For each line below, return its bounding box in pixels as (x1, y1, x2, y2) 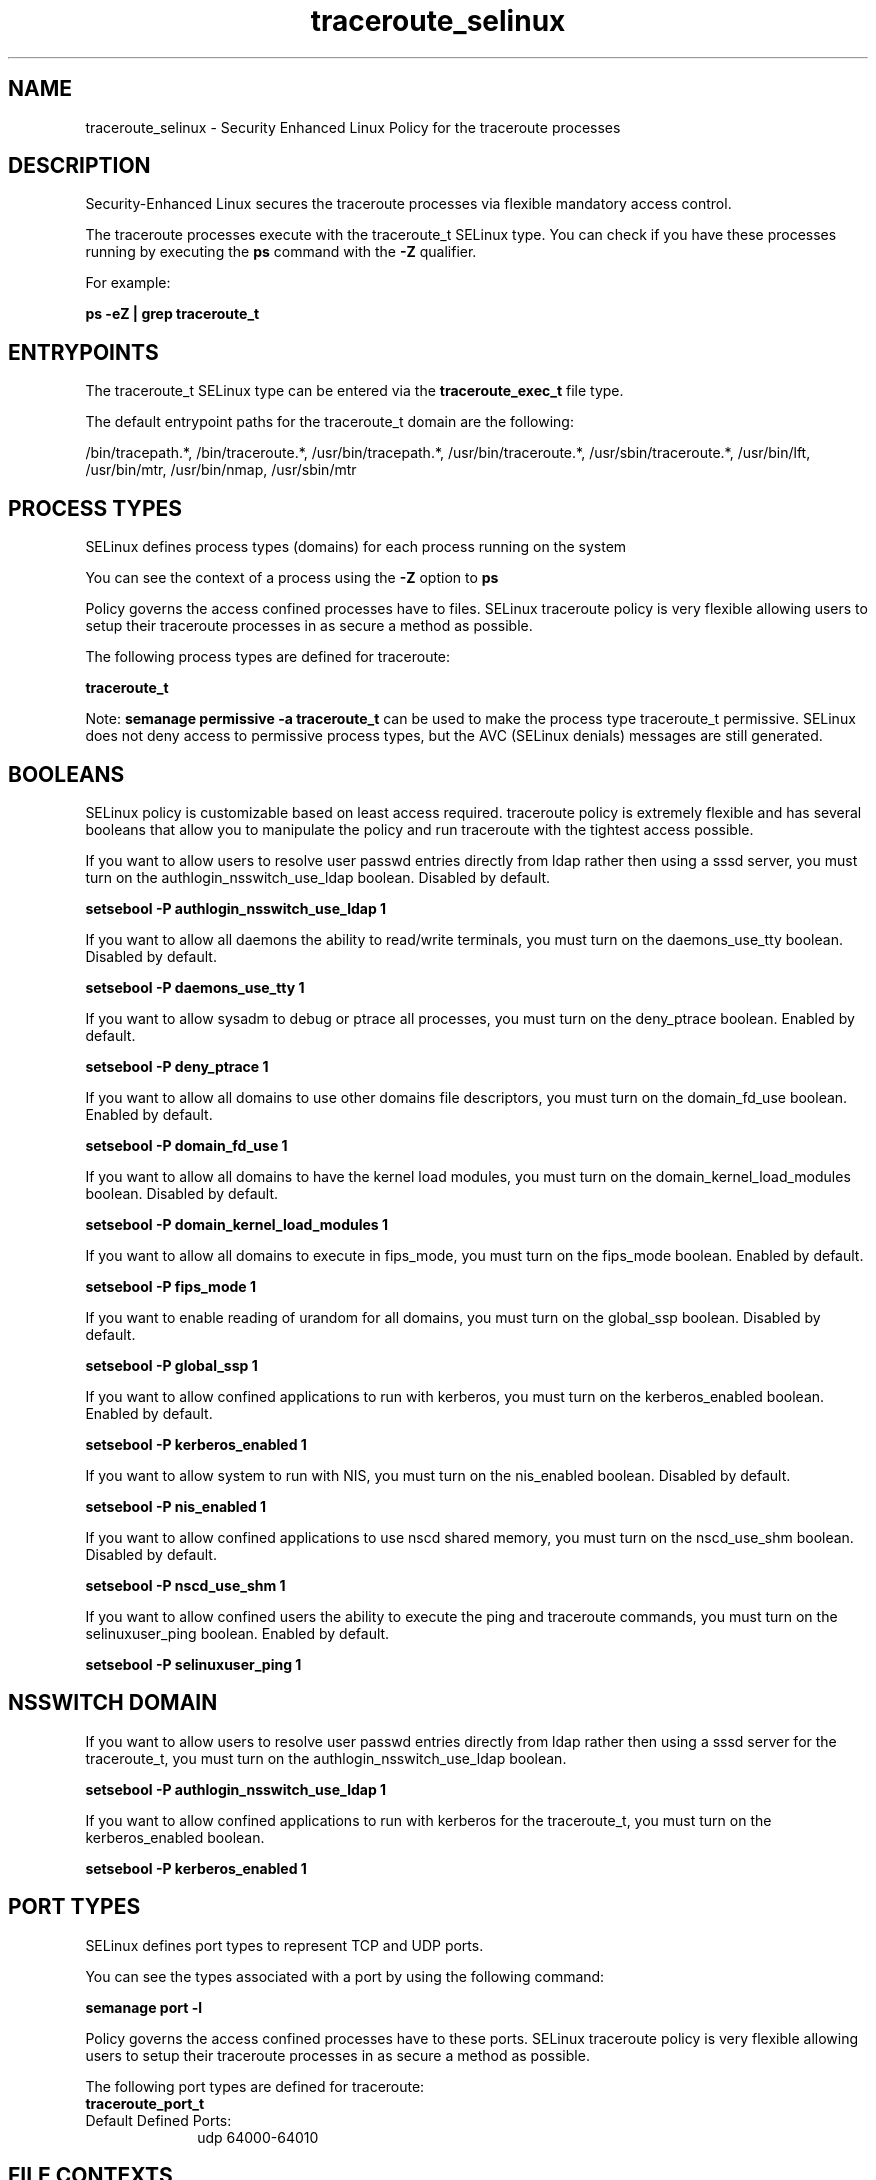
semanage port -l (85, 1998, 202, 2016)
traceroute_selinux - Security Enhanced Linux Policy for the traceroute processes (85, 118, 621, 136)
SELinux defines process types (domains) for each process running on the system (85, 538, 627, 556)
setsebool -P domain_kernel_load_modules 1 (85, 1215, 389, 1233)
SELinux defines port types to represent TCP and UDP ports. (85, 1936, 484, 1954)
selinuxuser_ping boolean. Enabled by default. (85, 1624, 390, 1642)
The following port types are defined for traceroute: (85, 2077, 425, 2095)
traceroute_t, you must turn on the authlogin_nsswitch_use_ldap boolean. (85, 1749, 567, 1767)
